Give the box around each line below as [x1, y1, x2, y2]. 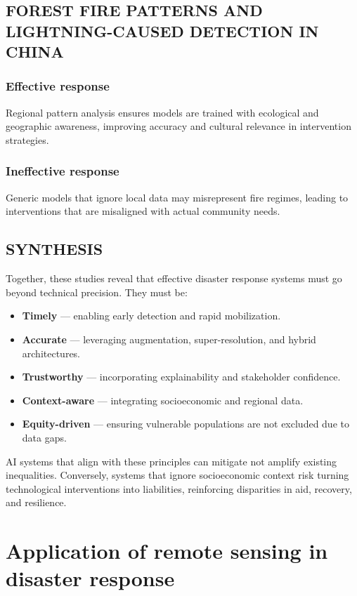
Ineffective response [6, 162, 119, 180]
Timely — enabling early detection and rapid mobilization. [22, 308, 281, 323]
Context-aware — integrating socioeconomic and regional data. [22, 392, 304, 407]
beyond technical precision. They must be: [6, 284, 188, 299]
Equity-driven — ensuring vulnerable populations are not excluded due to [22, 416, 349, 431]
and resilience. [6, 495, 67, 510]
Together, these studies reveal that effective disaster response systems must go [6, 271, 342, 286]
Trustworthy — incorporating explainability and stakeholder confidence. [22, 369, 341, 384]
